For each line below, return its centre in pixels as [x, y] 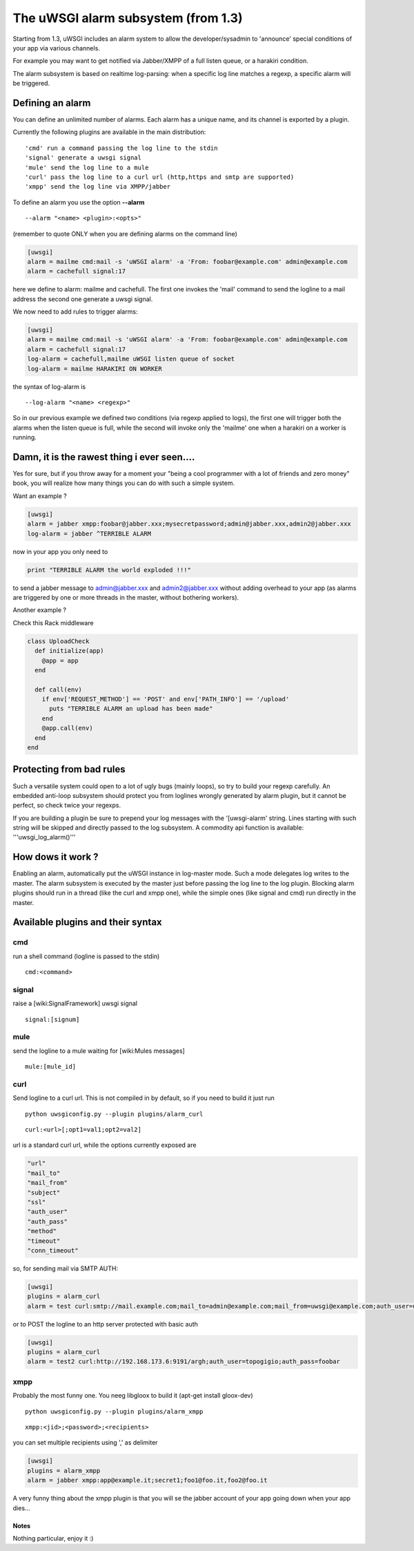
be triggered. [31, 84]
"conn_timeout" [53, 1250]
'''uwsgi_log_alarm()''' [44, 837]
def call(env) [59, 689]
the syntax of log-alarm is [49, 386]
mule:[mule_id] [51, 1067]
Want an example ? [40, 496]
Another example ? [40, 610]
